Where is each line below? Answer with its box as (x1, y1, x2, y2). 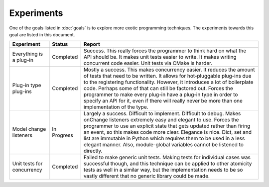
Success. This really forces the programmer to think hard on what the (83, 47, 247, 54)
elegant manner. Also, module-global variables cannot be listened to (83, 141, 244, 148)
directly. (83, 147, 103, 154)
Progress (52, 132, 73, 139)
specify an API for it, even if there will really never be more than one (83, 97, 243, 104)
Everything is (12, 50, 43, 57)
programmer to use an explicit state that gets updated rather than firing (83, 122, 251, 129)
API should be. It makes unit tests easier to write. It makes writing (83, 54, 237, 61)
